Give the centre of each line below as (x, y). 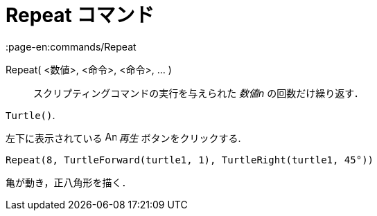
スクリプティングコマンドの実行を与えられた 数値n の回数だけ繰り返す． (199, 93)
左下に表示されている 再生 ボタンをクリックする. (123, 138)
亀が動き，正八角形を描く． (69, 182)
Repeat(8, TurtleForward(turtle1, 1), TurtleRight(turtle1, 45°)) (190, 160)
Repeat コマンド (80, 15)
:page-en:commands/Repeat (71, 46)
